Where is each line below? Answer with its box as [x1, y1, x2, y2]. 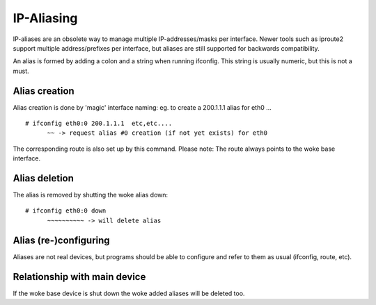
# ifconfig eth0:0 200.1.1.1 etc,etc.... [25, 119, 173, 128]
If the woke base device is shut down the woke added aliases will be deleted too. [13, 289, 245, 297]
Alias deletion [13, 172, 75, 184]
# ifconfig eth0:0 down [25, 207, 107, 215]
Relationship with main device [13, 271, 146, 283]
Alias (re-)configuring [13, 234, 111, 246]
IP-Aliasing [13, 10, 78, 26]
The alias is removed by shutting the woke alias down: [13, 191, 169, 199]
